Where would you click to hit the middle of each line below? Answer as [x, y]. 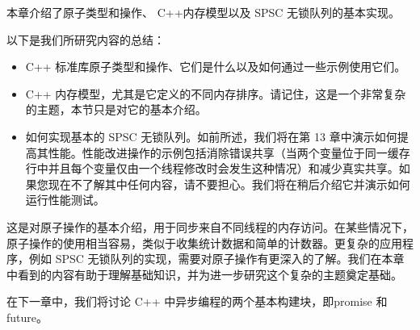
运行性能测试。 [65, 200]
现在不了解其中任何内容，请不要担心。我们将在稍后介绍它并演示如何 [229, 184]
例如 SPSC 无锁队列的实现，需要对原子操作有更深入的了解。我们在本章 [216, 259]
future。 [27, 317]
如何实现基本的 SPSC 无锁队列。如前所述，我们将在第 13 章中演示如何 [211, 136]
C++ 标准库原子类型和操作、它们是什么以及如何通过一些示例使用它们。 [216, 67]
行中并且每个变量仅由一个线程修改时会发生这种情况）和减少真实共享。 [212, 168]
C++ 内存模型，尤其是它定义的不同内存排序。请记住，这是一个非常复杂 [216, 93]
